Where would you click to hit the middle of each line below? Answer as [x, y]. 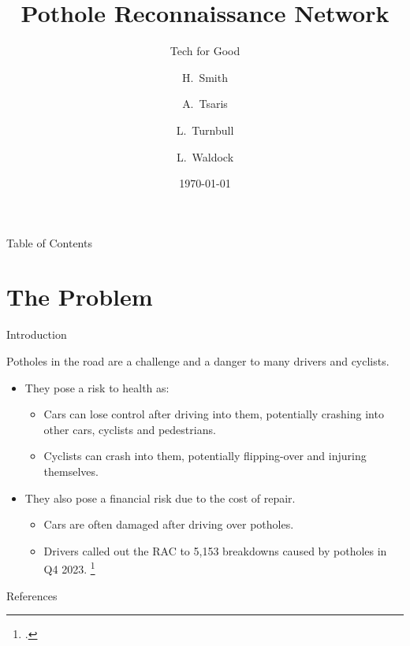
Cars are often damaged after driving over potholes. [169, 524]
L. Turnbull [205, 130]
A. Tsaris [205, 104]
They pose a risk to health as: [97, 387]
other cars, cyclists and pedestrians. [130, 429]
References [32, 595]
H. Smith [205, 77]
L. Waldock [205, 156]
